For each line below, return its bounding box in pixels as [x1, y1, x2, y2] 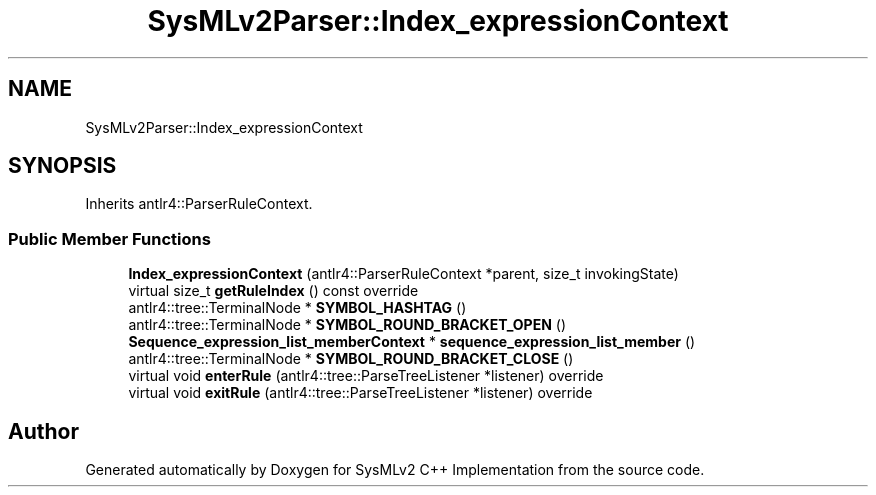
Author [8, 418, 79, 444]
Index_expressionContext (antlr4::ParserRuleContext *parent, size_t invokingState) [128, 265, 679, 283]
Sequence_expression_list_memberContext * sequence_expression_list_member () [128, 333, 696, 351]
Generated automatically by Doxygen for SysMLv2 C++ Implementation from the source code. [85, 461, 705, 479]
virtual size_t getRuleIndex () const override [128, 282, 419, 300]
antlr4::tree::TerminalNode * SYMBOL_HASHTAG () [128, 299, 467, 317]
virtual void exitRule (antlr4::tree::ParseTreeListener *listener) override [128, 384, 593, 402]
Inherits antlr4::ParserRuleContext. [85, 195, 313, 213]
